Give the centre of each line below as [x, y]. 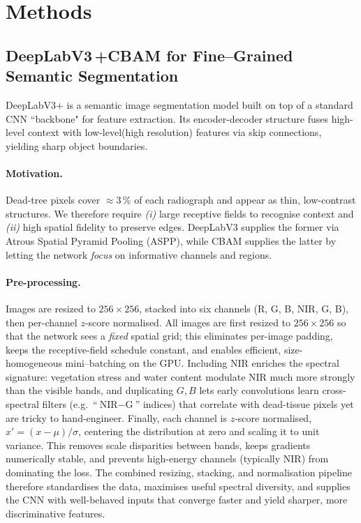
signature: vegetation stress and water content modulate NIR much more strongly [180, 376]
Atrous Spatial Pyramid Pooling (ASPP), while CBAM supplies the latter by [171, 240]
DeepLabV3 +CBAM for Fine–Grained [149, 55]
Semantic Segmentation [92, 76]
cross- [334, 390]
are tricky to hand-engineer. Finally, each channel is [116, 417]
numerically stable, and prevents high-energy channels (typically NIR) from [167, 458]
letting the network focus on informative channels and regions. [139, 254]
